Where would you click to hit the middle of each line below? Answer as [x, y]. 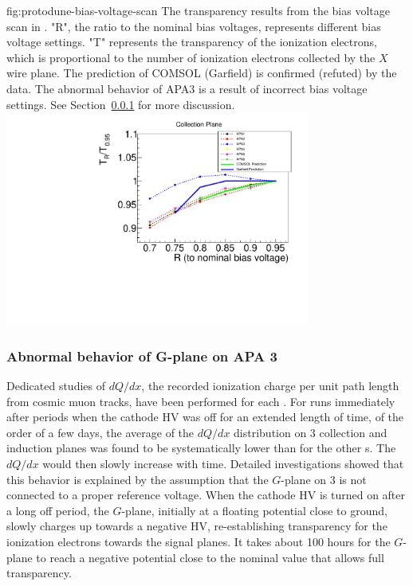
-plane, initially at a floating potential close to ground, [254, 510]
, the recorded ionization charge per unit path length [270, 386]
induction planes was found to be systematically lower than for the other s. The [201, 448]
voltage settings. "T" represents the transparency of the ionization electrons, [192, 42]
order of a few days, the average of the [100, 432]
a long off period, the [58, 510]
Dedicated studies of [56, 386]
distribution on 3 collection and [311, 432]
